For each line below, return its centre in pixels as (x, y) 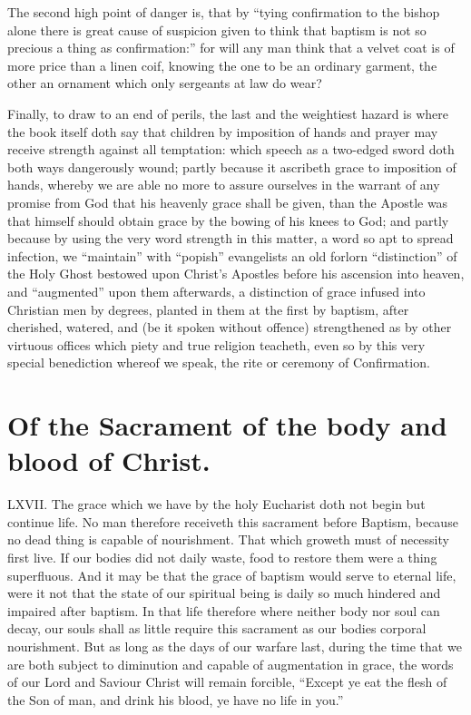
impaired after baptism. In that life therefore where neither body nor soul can (224, 610)
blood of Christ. (109, 460)
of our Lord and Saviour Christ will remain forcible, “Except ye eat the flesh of (227, 682)
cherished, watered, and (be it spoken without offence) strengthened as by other (230, 327)
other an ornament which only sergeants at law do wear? (165, 83)
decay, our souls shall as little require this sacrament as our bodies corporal (217, 628)
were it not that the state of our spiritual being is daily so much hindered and (224, 593)
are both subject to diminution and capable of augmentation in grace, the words (231, 664)
